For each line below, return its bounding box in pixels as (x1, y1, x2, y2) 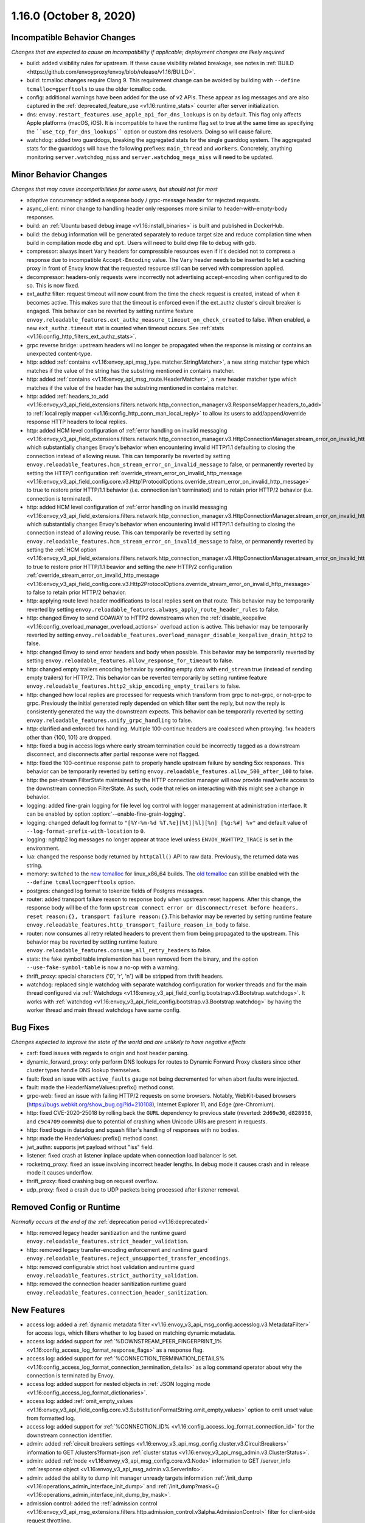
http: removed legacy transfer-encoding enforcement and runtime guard (26, 1246, 208, 1253)
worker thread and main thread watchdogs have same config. (26, 1006, 181, 1014)
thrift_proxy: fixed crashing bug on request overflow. (26, 1178, 158, 1185)
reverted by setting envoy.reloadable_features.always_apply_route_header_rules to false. (26, 606, 280, 613)
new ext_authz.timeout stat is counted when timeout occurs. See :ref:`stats (26, 324, 224, 331)
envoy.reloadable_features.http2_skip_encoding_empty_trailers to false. (26, 682, 241, 690)
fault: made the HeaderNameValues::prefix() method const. (26, 1084, 175, 1091)
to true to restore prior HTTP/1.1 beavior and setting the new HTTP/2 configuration (26, 563, 232, 570)
